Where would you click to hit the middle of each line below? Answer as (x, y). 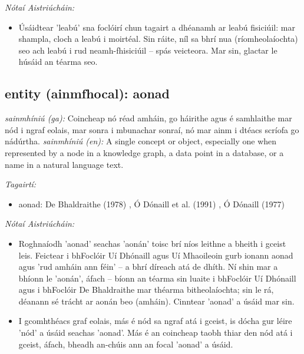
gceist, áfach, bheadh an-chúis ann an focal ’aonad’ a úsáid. (126, 344)
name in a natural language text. (64, 164)
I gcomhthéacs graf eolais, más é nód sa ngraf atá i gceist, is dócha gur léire (155, 321)
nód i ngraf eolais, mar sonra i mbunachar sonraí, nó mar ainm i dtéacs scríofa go (152, 129)
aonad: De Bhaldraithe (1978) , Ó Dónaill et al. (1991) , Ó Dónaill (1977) (151, 204)
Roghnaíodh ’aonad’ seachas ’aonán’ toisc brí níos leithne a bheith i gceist (152, 243)
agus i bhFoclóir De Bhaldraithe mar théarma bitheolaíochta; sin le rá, (146, 290)
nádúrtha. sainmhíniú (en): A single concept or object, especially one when (141, 141)
